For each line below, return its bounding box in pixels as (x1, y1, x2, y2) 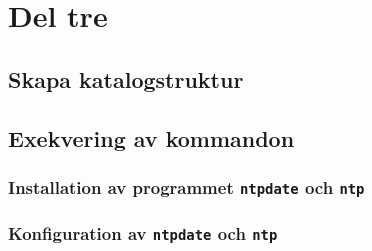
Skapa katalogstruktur (8, 63, 244, 94)
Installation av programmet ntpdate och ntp (8, 174, 365, 199)
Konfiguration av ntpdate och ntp (8, 221, 278, 246)
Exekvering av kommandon (8, 122, 295, 153)
